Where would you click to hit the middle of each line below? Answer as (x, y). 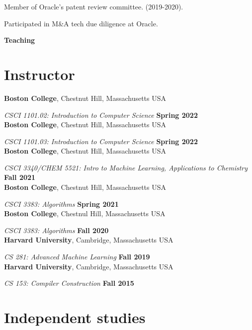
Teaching (20, 40)
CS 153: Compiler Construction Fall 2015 (69, 283)
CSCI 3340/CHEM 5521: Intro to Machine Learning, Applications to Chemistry (126, 167)
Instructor (40, 74)
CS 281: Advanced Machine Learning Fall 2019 (77, 257)
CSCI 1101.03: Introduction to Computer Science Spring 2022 (101, 141)
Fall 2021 (20, 177)
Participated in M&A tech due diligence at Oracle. (81, 23)
